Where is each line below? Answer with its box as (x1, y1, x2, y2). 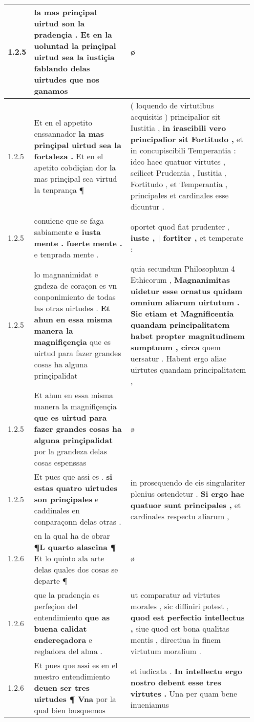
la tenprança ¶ (34, 184, 85, 195)
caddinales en (34, 505, 80, 516)
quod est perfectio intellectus (130, 612, 245, 623)
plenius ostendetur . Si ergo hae (130, 488, 245, 499)
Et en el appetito (34, 116, 92, 128)
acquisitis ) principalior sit (130, 111, 221, 122)
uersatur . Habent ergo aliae (130, 353, 227, 364)
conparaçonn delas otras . (34, 516, 121, 527)
